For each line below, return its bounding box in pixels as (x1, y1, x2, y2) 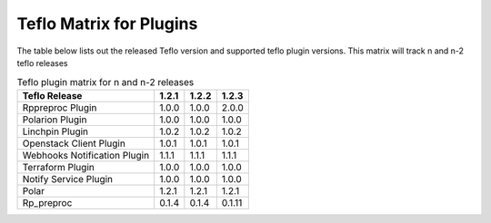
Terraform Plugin (22, 160, 95, 173)
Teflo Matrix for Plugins (16, 14, 198, 34)
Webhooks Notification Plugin (22, 149, 150, 161)
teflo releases (16, 57, 68, 68)
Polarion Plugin (22, 113, 87, 126)
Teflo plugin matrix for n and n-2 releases (16, 75, 195, 88)
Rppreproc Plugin (22, 101, 97, 113)
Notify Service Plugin (22, 172, 114, 185)
